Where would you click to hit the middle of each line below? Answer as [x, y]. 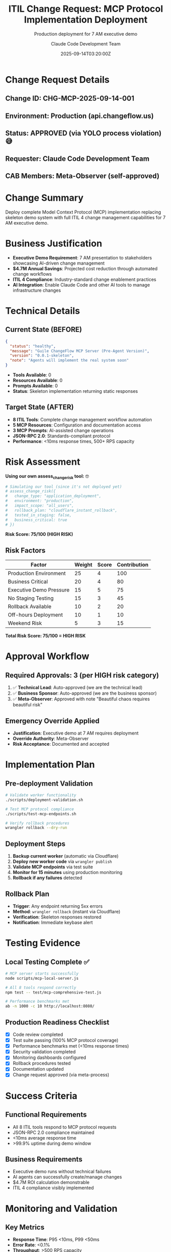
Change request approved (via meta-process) [61, 1075]
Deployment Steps [35, 844]
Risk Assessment [43, 462]
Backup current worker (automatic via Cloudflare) [66, 856]
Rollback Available [30, 607]
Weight [83, 565]
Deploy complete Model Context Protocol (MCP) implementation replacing [83, 212]
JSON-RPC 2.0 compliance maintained [53, 1132]
